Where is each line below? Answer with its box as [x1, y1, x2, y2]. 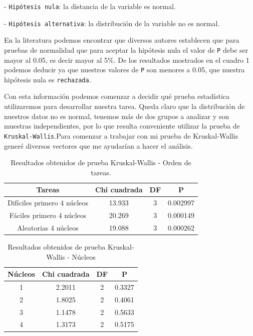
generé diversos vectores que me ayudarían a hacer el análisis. [4, 140, 193, 151]
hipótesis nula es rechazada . [4, 74, 91, 84]
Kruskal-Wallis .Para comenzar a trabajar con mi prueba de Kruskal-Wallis [4, 130, 238, 141]
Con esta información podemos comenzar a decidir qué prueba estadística [4, 91, 230, 101]
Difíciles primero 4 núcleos [8, 197, 89, 208]
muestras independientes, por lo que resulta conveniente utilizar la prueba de [4, 121, 240, 131]
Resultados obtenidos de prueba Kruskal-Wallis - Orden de [11, 157, 191, 168]
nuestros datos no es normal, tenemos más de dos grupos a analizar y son [4, 110, 229, 121]
